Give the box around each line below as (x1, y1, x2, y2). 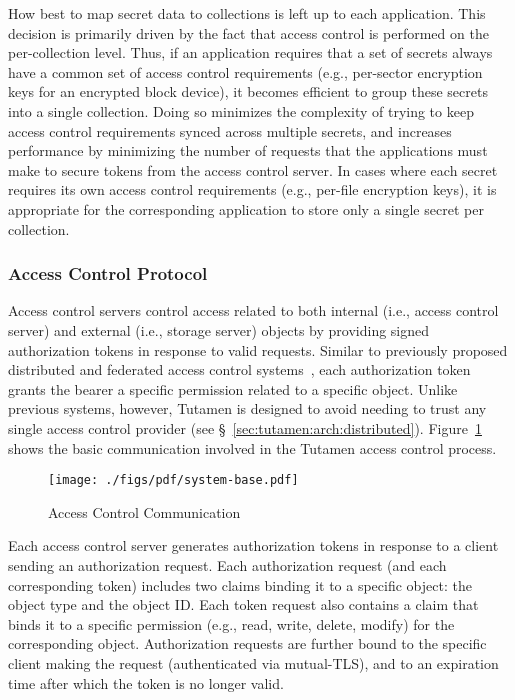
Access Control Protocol (8, 261, 208, 286)
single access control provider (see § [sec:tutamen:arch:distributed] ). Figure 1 (8, 417, 482, 438)
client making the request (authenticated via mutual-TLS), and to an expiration (8, 652, 499, 673)
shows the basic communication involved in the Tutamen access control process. (8, 437, 497, 458)
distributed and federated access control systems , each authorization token (8, 359, 471, 380)
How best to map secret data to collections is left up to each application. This (8, 3, 486, 23)
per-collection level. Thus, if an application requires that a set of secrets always (8, 42, 493, 63)
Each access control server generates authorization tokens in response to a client (8, 535, 499, 556)
